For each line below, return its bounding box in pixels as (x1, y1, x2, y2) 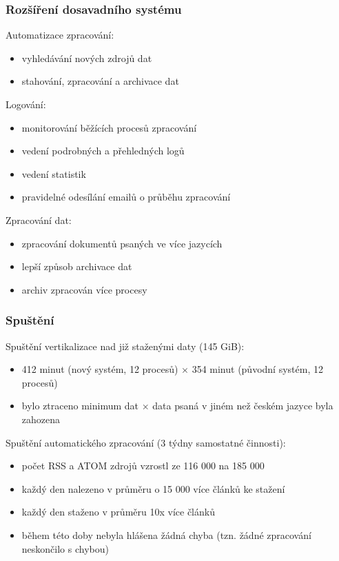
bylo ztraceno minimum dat (21, 398, 139, 413)
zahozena (21, 411, 61, 426)
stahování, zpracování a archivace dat (21, 74, 179, 88)
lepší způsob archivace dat (21, 259, 132, 274)
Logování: (6, 97, 46, 111)
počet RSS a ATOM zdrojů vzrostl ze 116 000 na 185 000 (21, 458, 265, 473)
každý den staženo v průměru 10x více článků (21, 504, 215, 519)
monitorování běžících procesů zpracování (21, 120, 197, 134)
